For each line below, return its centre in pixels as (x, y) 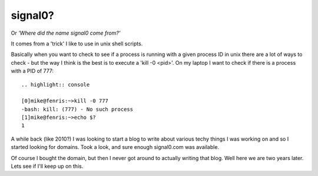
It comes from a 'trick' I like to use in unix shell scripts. (77, 44)
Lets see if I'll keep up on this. (47, 166)
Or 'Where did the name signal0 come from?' (66, 33)
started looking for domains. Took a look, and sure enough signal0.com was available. (115, 147)
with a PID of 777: (32, 71)
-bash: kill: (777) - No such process (77, 109)
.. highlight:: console (56, 84)
